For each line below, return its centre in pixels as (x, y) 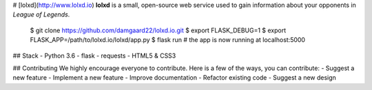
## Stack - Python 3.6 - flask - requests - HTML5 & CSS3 (94, 56)
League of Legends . (41, 14)
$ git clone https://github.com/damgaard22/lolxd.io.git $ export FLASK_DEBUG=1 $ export (158, 30)
